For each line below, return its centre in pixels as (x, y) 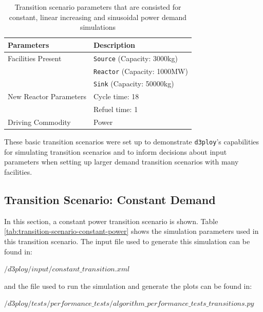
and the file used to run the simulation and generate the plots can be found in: (128, 286)
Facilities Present (35, 58)
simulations (98, 27)
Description (115, 44)
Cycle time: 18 (116, 96)
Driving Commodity (39, 122)
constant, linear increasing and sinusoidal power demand (98, 17)
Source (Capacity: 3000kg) (136, 58)
